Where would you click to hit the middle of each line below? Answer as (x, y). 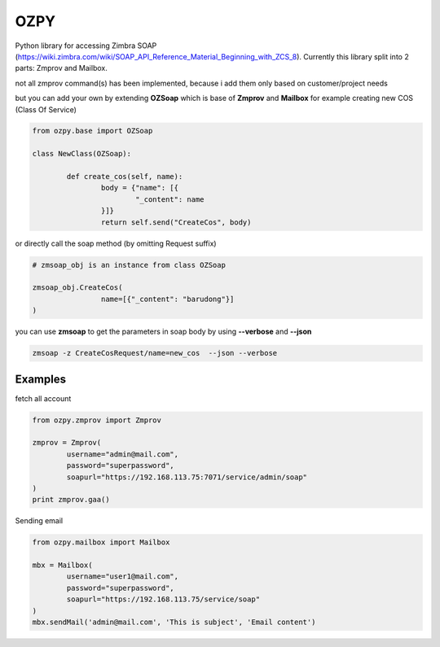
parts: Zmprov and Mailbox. (61, 68)
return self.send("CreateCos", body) (176, 222)
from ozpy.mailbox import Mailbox (101, 542)
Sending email (39, 521)
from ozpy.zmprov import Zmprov (97, 420)
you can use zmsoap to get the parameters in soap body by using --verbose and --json (163, 332)
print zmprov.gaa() (71, 500)
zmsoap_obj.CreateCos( (77, 288)
